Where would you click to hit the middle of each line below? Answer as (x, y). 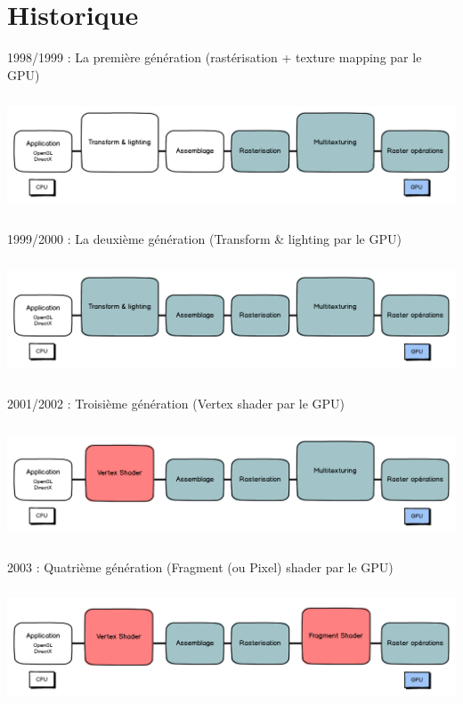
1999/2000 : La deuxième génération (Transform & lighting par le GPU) (204, 239)
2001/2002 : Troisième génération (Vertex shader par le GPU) (176, 403)
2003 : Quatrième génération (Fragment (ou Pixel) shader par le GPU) (200, 567)
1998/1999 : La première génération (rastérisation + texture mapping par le (215, 57)
